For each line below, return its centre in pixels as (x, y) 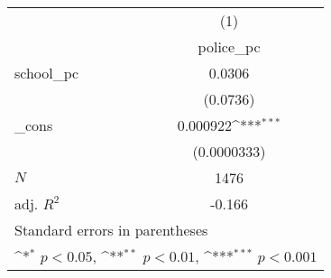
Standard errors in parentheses (111, 230)
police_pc (229, 46)
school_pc (47, 73)
